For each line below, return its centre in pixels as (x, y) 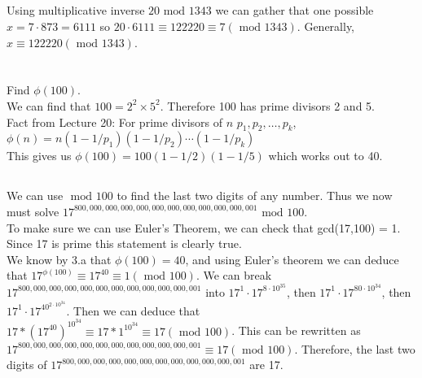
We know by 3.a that (59, 259)
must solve (33, 211)
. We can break (234, 275)
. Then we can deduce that (133, 310)
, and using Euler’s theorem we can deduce (292, 259)
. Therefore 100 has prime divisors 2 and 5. (267, 105)
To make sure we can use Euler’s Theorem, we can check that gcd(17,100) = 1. (204, 227)
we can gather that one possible (295, 10)
